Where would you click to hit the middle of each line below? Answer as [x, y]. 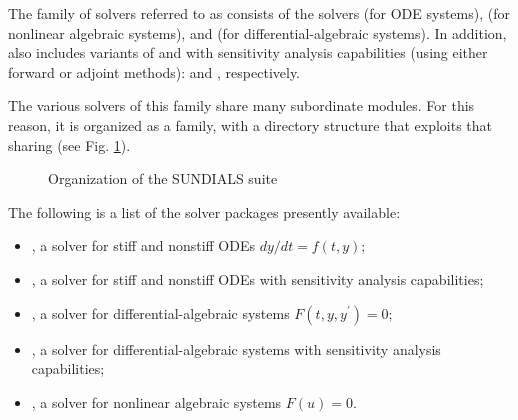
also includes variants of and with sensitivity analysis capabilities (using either [248, 52]
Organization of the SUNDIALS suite [163, 178]
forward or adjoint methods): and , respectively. [154, 71]
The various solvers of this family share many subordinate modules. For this [241, 105]
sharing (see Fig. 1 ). [69, 144]
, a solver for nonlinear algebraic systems [156, 401]
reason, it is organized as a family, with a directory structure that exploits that [250, 124]
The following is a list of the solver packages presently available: [204, 211]
